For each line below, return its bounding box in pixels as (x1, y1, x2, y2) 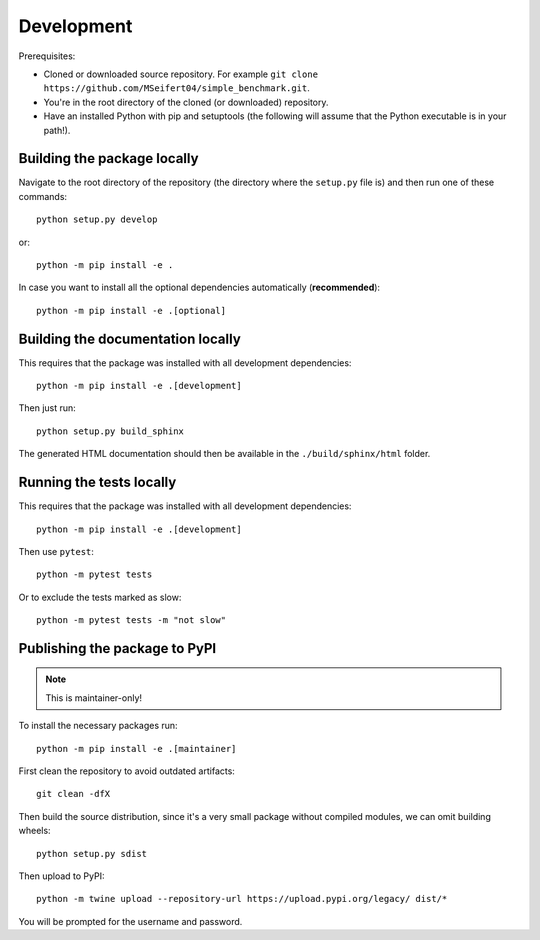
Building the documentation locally (18, 330, 242, 347)
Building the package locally (18, 150, 199, 167)
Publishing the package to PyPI (18, 640, 217, 657)
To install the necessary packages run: (18, 720, 179, 732)
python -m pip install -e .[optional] (36, 305, 227, 316)
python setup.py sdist (36, 848, 148, 859)
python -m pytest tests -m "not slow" (36, 615, 227, 626)
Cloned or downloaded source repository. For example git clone (43, 68, 319, 80)
